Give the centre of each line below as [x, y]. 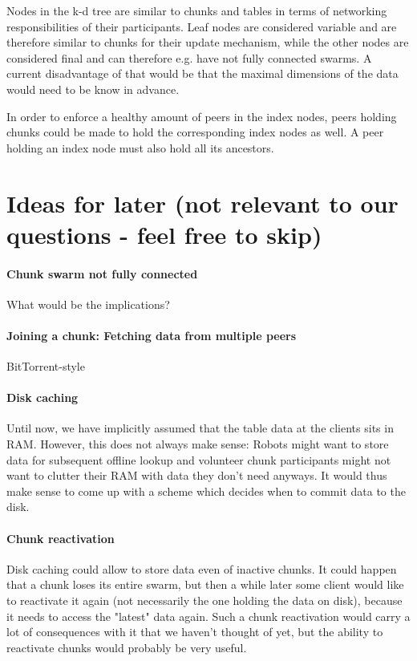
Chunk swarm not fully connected [102, 273]
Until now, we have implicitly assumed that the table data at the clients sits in [200, 428]
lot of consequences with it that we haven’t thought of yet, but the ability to [195, 632]
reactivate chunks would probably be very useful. [127, 647]
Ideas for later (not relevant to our [202, 203]
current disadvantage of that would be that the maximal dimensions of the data [202, 73]
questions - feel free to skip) [164, 234]
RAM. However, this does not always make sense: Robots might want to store [198, 444]
